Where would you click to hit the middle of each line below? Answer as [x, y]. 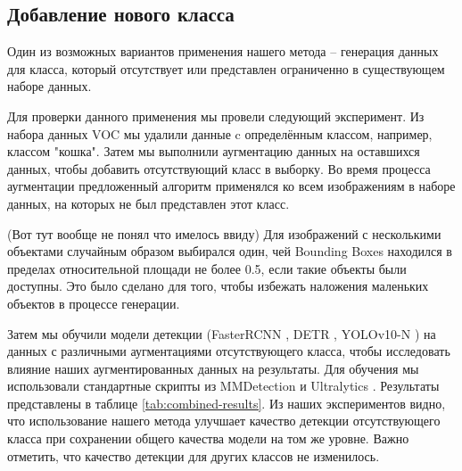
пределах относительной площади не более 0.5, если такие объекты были [207, 268]
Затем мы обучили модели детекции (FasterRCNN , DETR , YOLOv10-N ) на [222, 333]
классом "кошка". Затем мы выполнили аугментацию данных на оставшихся [214, 151]
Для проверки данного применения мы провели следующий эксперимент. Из [216, 116]
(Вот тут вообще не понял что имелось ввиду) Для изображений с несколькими [224, 233]
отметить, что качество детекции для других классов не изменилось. [194, 455]
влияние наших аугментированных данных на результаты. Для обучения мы [213, 368]
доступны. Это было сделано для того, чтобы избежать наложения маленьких [218, 286]
